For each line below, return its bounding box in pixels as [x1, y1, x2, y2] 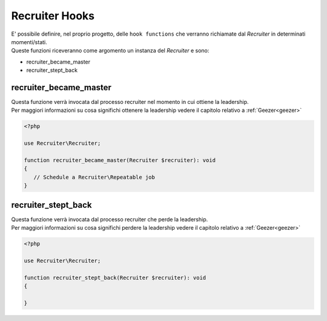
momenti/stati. [11, 38, 48, 45]
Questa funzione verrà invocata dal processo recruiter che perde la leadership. [11, 215, 208, 223]
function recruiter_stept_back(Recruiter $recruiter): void [24, 274, 206, 281]
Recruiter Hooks [11, 9, 95, 22]
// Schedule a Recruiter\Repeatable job [33, 173, 156, 181]
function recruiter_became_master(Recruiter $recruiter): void [24, 157, 216, 163]
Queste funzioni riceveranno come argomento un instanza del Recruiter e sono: [11, 47, 210, 54]
